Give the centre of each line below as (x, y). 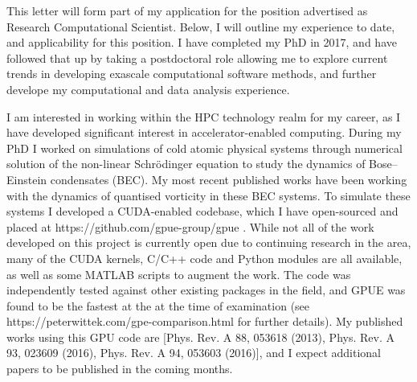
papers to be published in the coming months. (120, 369)
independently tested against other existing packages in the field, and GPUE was (206, 290)
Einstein (27, 179)
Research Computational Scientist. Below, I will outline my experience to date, (201, 26)
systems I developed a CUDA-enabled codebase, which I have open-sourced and (202, 211)
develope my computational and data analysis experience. (148, 89)
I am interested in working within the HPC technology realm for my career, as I (204, 116)
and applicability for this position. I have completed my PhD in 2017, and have (202, 42)
